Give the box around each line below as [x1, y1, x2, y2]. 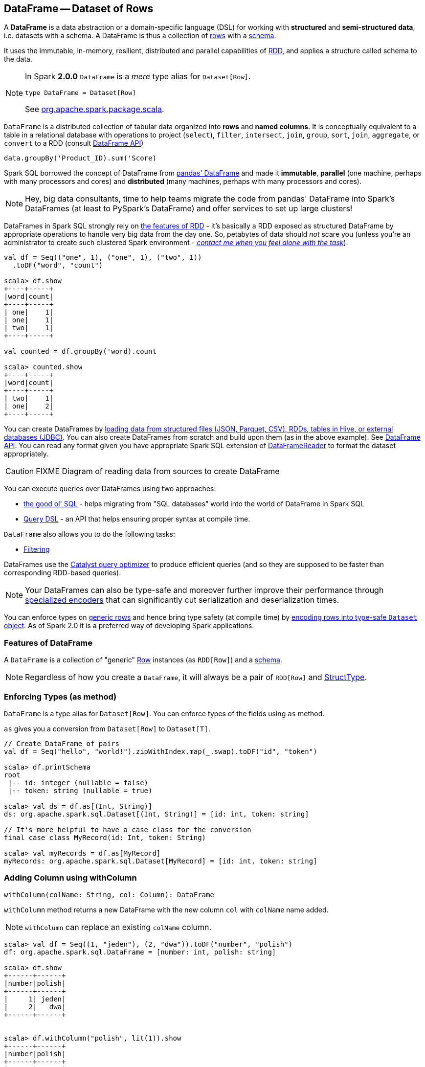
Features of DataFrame [4, 637, 92, 648]
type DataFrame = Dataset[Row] [25, 89, 136, 97]
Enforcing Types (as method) [4, 691, 117, 702]
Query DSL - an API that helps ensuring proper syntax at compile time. [23, 515, 250, 523]
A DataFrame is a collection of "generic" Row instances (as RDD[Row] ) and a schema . [4, 656, 282, 664]
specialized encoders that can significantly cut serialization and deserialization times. [25, 595, 339, 605]
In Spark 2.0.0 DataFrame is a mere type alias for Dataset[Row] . [25, 71, 251, 82]
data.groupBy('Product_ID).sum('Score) [4, 154, 157, 162]
